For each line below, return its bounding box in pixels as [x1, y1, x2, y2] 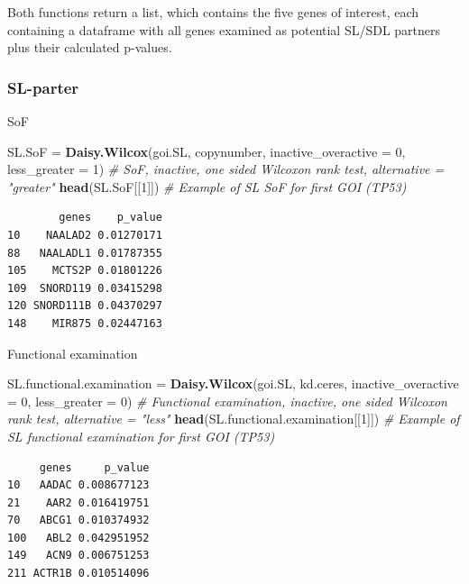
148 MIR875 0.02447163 [7, 316, 162, 330]
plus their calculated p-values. [7, 38, 172, 57]
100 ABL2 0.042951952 [7, 531, 150, 544]
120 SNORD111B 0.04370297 [7, 299, 162, 313]
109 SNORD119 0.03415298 [7, 281, 162, 295]
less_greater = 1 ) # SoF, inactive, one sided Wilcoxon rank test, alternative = [7, 160, 445, 178]
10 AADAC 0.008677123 [7, 479, 150, 492]
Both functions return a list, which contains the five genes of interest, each [7, 3, 419, 21]
